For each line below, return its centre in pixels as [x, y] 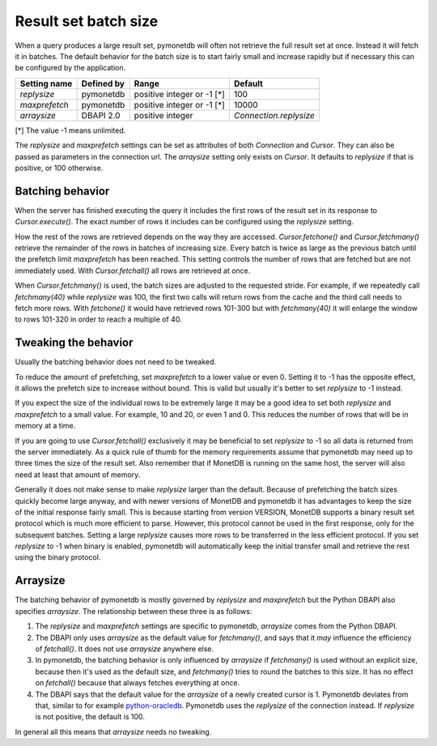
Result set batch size [87, 21]
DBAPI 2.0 [101, 115]
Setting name [46, 83]
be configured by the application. [70, 68]
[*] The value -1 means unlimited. [70, 130]
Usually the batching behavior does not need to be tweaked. [116, 362]
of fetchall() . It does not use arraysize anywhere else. [125, 649]
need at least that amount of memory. [78, 475]
